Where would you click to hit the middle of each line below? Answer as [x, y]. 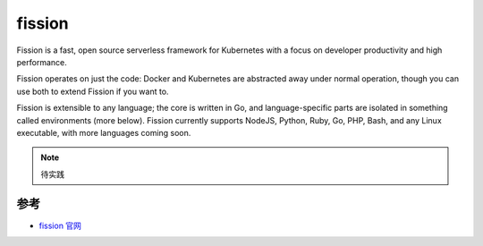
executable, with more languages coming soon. [104, 132]
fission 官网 [60, 225]
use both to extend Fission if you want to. [93, 91]
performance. [42, 62]
